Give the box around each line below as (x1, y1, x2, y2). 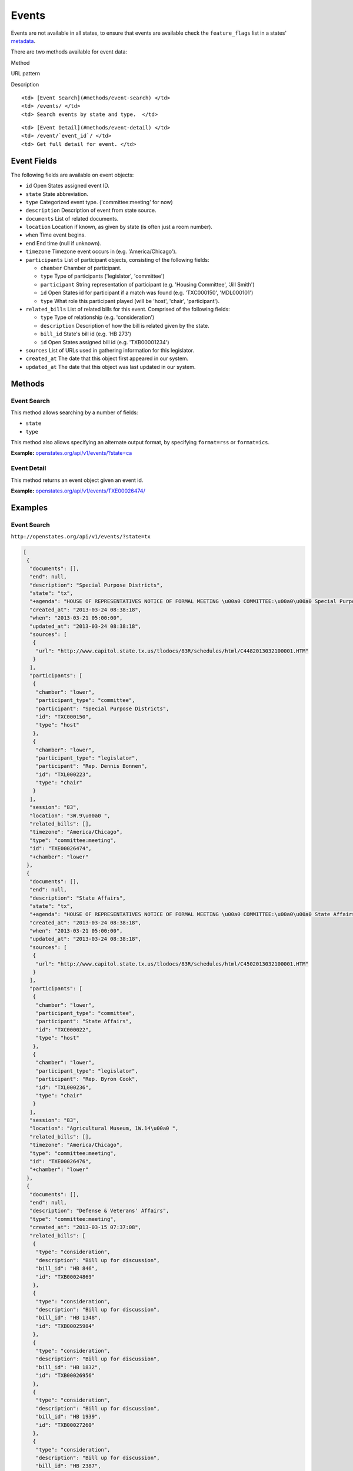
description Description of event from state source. (25, 207, 156, 214)
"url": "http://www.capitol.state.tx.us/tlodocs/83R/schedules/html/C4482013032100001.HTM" (35, 647, 309, 654)
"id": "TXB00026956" (35, 1372, 95, 1379)
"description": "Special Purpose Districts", (29, 581, 163, 588)
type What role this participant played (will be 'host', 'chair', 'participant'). (40, 297, 220, 304)
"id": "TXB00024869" (35, 1273, 95, 1280)
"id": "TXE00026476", (29, 1158, 92, 1165)
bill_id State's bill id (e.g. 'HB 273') (40, 330, 132, 338)
